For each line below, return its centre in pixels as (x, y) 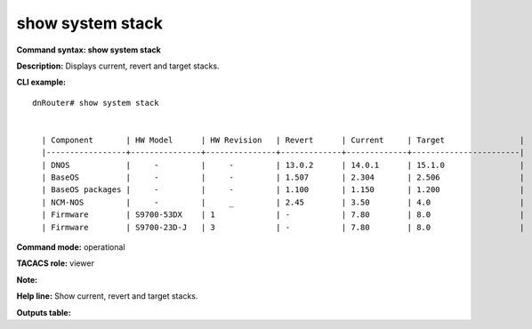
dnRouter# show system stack (96, 103)
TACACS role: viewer (56, 263)
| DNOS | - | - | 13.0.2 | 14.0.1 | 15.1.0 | (283, 165)
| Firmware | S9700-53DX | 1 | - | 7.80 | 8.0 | (283, 215)
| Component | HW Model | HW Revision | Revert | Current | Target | (283, 140)
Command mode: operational (71, 247)
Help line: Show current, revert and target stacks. (107, 296)
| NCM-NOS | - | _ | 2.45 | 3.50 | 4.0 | (283, 202)
